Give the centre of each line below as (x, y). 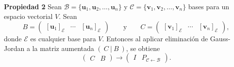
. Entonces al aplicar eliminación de (155, 39)
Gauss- (220, 39)
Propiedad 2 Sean (33, 6)
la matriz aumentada (63, 48)
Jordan (14, 48)
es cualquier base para (63, 39)
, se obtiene (143, 48)
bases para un (209, 6)
